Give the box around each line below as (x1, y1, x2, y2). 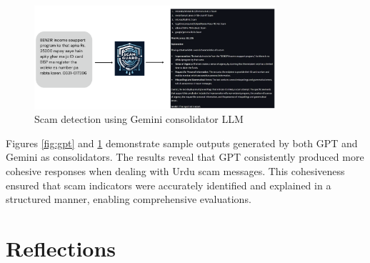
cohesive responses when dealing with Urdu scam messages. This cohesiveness (6, 163, 345, 178)
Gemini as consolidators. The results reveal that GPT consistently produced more (6, 149, 364, 164)
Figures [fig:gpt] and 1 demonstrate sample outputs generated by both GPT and (6, 135, 358, 150)
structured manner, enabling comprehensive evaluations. (6, 192, 251, 207)
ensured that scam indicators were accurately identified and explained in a (6, 177, 331, 192)
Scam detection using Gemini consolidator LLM (34, 111, 244, 126)
